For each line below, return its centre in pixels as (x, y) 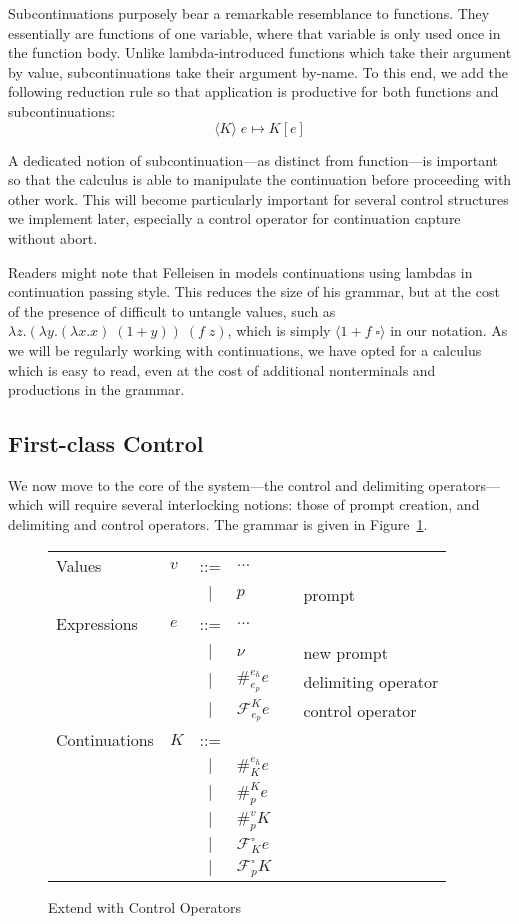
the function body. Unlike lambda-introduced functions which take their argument (260, 52)
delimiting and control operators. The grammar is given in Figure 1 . (218, 524)
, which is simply (279, 330)
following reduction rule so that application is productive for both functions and (253, 91)
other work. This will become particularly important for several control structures (258, 198)
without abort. (53, 237)
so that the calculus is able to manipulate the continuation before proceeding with (260, 179)
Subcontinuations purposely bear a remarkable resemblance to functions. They (249, 13)
